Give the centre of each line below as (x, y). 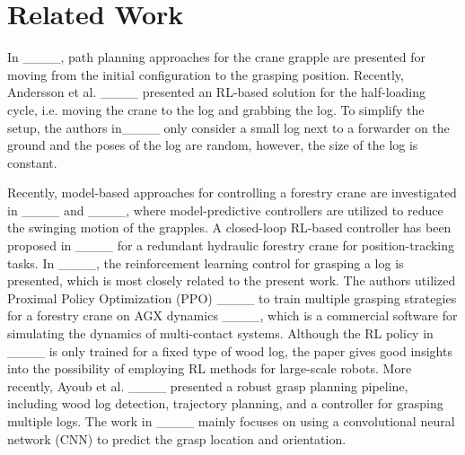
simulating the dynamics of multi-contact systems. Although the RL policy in (220, 333)
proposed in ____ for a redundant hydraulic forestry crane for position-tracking (231, 245)
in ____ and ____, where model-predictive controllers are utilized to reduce (225, 210)
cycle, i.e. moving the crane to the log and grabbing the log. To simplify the (216, 109)
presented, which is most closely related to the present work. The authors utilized (232, 280)
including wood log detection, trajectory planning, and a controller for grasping (225, 403)
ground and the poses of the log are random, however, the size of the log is (213, 145)
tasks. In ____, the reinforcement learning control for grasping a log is (206, 262)
